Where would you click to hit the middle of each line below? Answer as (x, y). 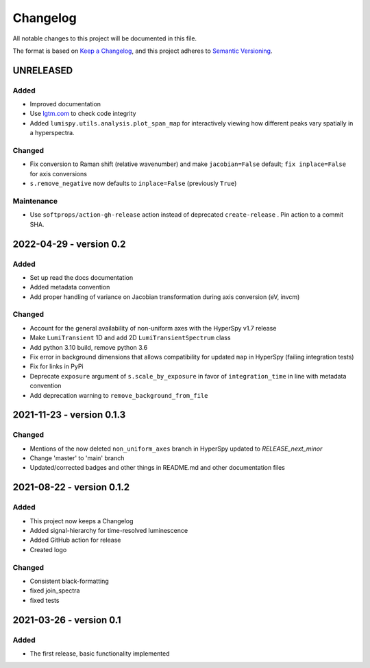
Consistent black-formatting (69, 581)
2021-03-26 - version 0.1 (67, 620)
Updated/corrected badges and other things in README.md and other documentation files (158, 468)
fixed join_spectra (55, 591)
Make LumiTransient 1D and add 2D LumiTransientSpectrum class (130, 338)
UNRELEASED (43, 70)
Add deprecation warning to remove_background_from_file (119, 395)
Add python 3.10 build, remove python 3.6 (89, 347)
